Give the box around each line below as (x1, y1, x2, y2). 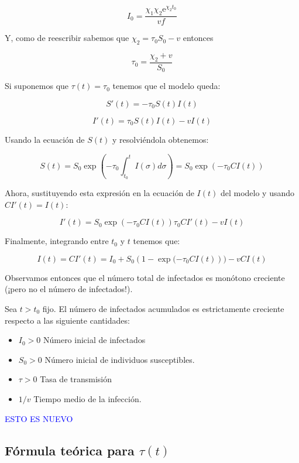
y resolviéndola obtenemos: (112, 133, 209, 145)
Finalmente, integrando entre (5, 235, 109, 247)
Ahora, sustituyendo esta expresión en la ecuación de (5, 187, 194, 199)
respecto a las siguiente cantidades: (5, 314, 130, 326)
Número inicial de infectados (43, 334, 146, 346)
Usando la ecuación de (5, 133, 85, 145)
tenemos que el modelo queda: (112, 80, 221, 92)
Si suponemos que (5, 80, 69, 92)
